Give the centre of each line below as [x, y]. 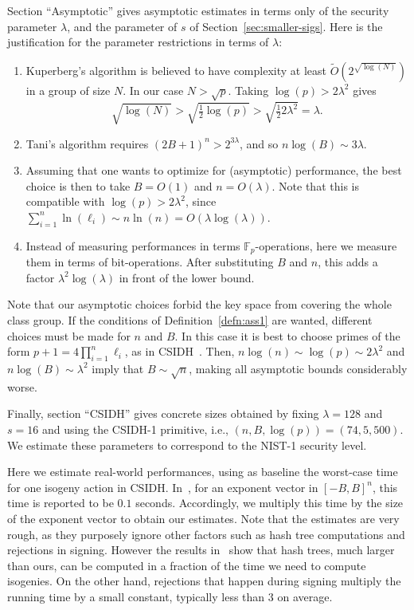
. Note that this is [315, 185]
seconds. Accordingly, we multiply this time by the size [269, 503]
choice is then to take [78, 185]
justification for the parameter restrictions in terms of [138, 42]
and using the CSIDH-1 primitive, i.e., [135, 429]
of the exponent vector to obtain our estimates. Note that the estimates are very [203, 518]
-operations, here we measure [326, 245]
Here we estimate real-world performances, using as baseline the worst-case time [203, 472]
